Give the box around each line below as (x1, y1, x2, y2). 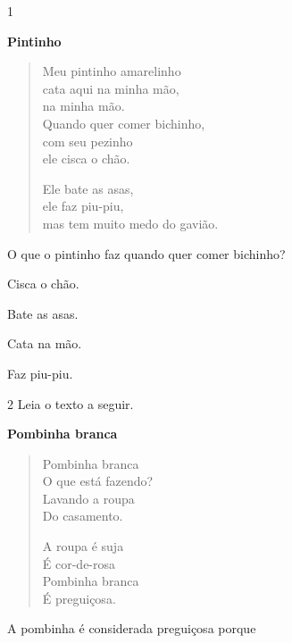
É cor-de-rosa (42, 554, 116, 572)
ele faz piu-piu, (42, 196, 124, 215)
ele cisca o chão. (42, 149, 130, 168)
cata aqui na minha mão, (42, 79, 179, 97)
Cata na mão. (7, 334, 82, 353)
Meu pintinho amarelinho (42, 62, 181, 80)
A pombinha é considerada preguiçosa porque (7, 619, 256, 638)
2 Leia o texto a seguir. (7, 394, 134, 413)
